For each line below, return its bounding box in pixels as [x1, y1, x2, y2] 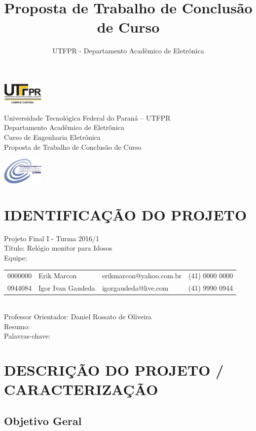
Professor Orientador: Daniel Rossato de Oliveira [4, 311, 152, 321]
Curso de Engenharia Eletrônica [4, 131, 101, 142]
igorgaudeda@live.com [102, 283, 169, 293]
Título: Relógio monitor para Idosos [4, 243, 112, 253]
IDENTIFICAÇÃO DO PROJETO [4, 204, 247, 224]
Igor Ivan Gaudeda [38, 283, 95, 293]
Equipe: [4, 253, 27, 263]
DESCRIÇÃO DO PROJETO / [4, 359, 224, 380]
